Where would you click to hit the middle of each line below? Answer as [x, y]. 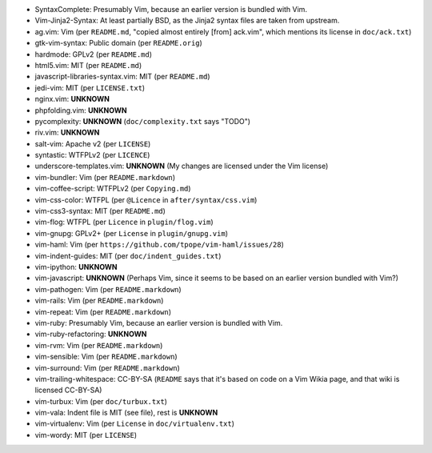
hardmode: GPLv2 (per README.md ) [93, 54]
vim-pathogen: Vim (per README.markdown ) [108, 289]
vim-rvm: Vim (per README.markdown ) [99, 345]
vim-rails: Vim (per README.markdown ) [99, 301]
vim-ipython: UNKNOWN [76, 267]
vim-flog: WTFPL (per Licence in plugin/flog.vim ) [124, 222]
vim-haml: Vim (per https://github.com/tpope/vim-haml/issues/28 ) [159, 245]
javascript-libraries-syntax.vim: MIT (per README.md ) [123, 77]
